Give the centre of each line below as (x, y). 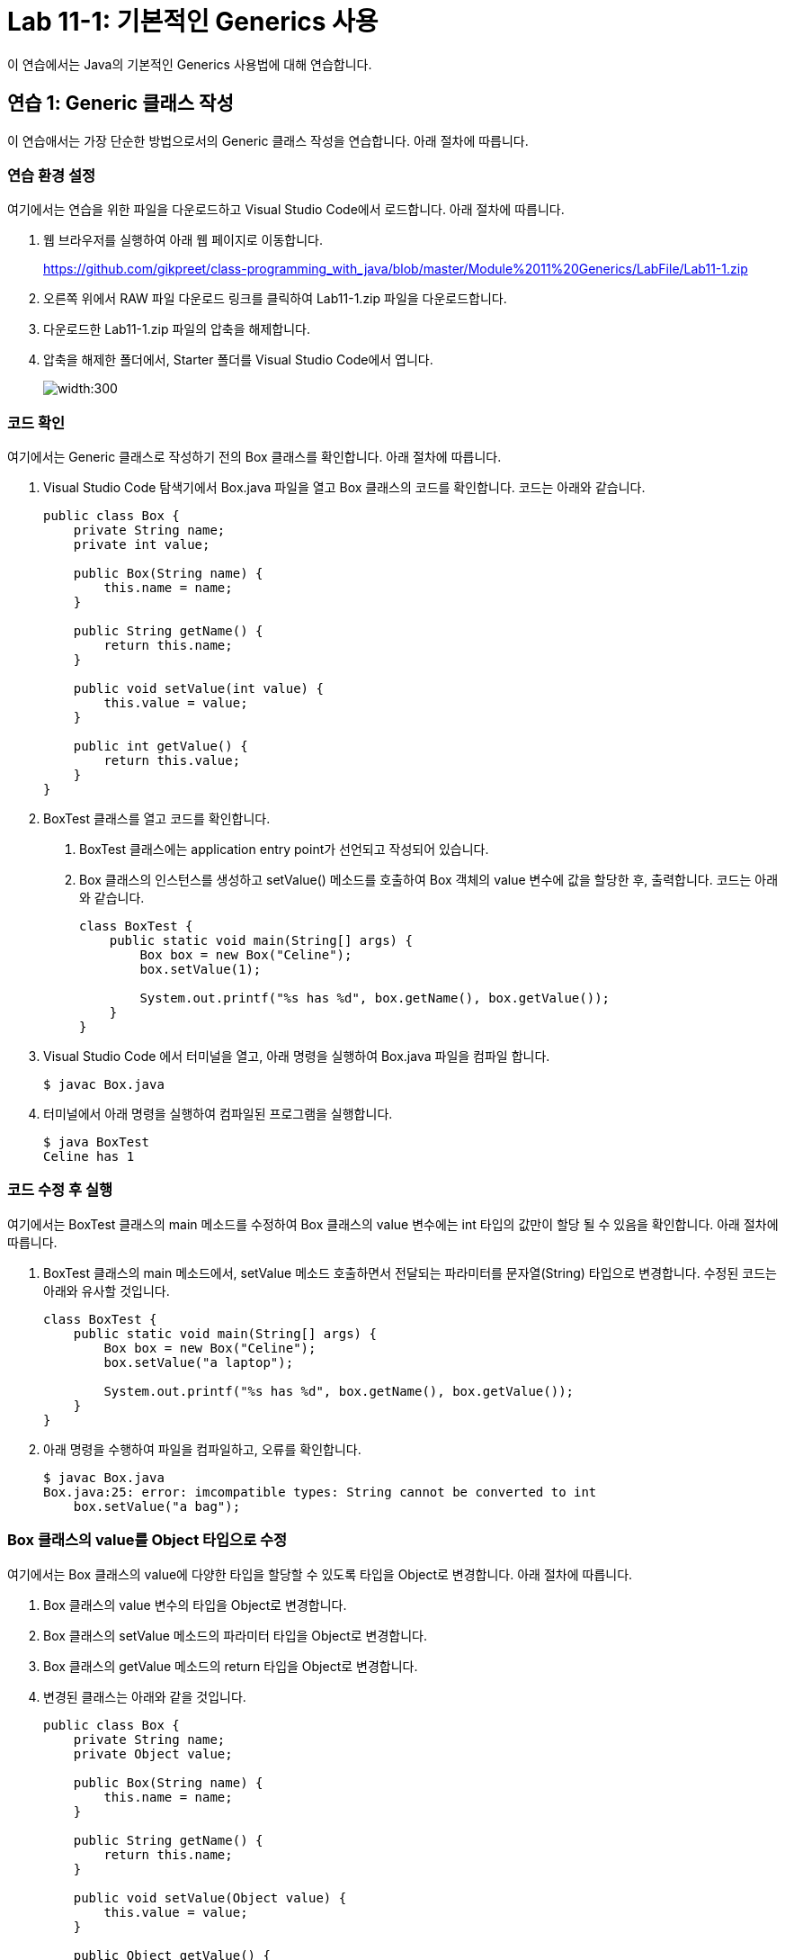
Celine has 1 (89, 1157)
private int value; (142, 545)
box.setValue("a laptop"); (199, 1362)
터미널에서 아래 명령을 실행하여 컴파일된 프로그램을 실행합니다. (218, 1114)
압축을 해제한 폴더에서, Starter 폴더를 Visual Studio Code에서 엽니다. (238, 360)
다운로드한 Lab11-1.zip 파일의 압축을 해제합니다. (177, 329)
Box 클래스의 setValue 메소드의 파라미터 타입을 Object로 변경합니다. (236, 1635)
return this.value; (172, 761)
